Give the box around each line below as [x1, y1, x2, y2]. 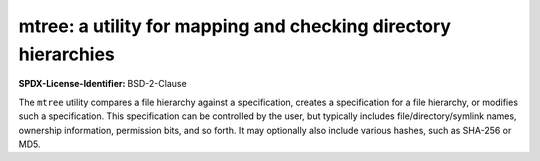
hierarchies [18, 43, 115, 65]
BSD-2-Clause [127, 78, 187, 90]
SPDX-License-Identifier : [18, 78, 126, 90]
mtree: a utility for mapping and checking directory [18, 15, 452, 37]
